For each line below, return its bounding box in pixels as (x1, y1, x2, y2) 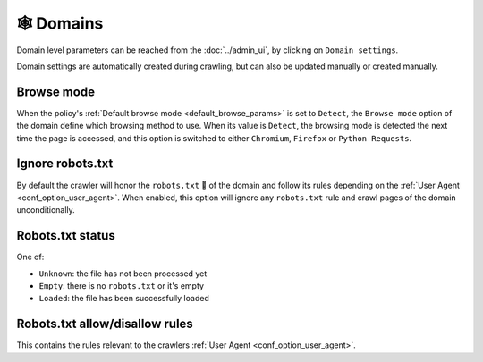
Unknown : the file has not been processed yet (38, 268, 208, 279)
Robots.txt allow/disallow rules (16, 316, 194, 332)
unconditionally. (16, 205, 75, 215)
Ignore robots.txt (16, 156, 114, 172)
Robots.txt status (16, 228, 115, 243)
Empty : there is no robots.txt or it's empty (38, 281, 205, 290)
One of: (16, 251, 45, 263)
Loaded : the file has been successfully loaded (38, 293, 209, 304)
